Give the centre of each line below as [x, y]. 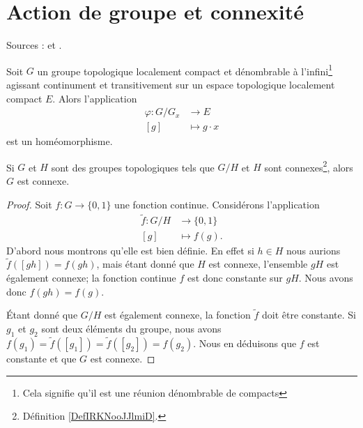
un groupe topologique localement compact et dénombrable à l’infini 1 [185, 70]
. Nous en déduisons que [245, 343]
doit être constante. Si [309, 315]
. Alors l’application [95, 98]
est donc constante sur [235, 277]
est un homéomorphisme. [60, 141]
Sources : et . [34, 45]
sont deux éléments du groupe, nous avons [131, 328]
